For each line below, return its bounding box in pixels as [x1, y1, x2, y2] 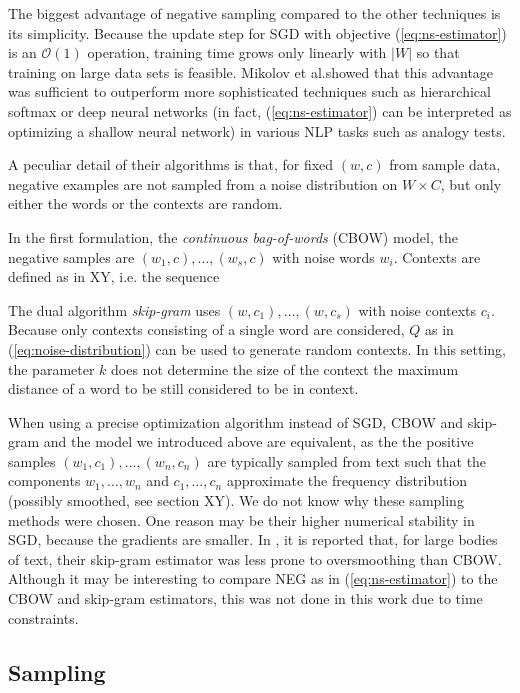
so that [416, 42, 460, 63]
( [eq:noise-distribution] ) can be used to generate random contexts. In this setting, [8, 338, 506, 359]
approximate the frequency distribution [226, 470, 468, 491]
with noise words [272, 246, 375, 267]
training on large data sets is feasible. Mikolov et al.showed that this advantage [8, 61, 494, 82]
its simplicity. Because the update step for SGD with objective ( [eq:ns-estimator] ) [8, 22, 507, 43]
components [8, 470, 81, 491]
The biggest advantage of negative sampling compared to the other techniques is [8, 3, 501, 23]
